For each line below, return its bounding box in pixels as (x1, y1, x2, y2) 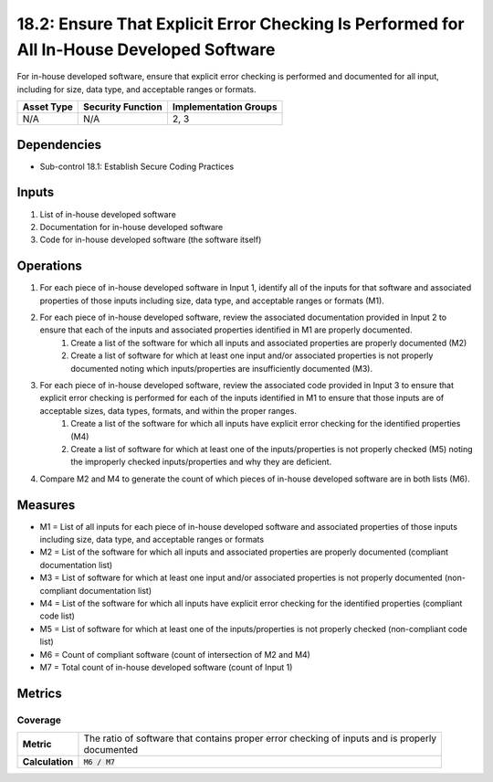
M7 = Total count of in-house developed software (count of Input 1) (39, 661, 293, 672)
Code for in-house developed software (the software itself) (39, 234, 262, 246)
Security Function (83, 100, 163, 113)
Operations (16, 259, 82, 274)
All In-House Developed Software (16, 39, 276, 59)
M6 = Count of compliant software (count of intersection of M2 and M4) (39, 649, 310, 660)
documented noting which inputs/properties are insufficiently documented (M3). (70, 363, 373, 374)
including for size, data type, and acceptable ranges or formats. (16, 83, 257, 95)
